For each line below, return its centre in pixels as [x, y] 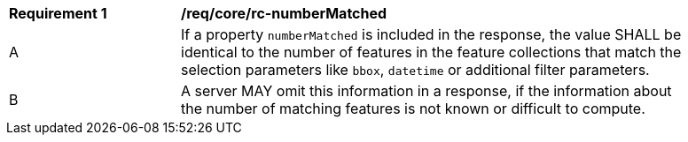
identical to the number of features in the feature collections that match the [431, 52]
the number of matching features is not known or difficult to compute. [413, 108]
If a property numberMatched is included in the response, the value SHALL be [431, 34]
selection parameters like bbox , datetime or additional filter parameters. [415, 70]
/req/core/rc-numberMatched [284, 13]
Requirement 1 [58, 13]
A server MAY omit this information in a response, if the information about [426, 91]
